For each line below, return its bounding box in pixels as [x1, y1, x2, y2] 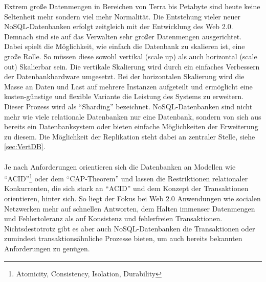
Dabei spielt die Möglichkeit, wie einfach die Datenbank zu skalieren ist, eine [4, 41, 245, 52]
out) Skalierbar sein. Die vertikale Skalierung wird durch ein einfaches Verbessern [4, 61, 260, 72]
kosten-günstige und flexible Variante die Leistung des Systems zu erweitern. [4, 91, 244, 102]
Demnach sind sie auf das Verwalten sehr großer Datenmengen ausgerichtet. [4, 31, 242, 41]
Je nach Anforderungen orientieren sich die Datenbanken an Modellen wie [4, 161, 236, 172]
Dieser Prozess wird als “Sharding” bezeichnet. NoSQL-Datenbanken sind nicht [4, 101, 253, 111]
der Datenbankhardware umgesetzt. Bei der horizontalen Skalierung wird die [4, 71, 245, 82]
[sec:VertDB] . [4, 141, 46, 152]
